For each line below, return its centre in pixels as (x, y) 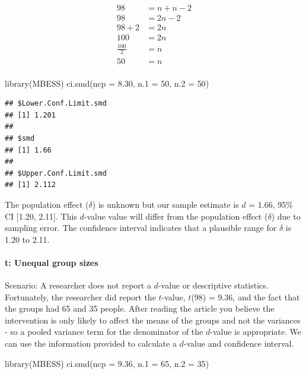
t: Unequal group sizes (52, 262)
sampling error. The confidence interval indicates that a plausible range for (141, 228)
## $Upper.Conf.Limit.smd (56, 173)
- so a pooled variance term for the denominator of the (104, 332)
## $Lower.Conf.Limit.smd (56, 104)
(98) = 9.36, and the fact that (246, 297)
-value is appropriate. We (256, 332)
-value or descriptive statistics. (213, 285)
